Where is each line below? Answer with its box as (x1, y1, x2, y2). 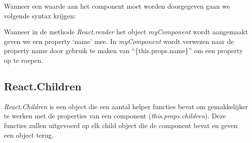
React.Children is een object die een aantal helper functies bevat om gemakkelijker (4, 101, 248, 111)
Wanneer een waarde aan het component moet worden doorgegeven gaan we (4, 1, 230, 11)
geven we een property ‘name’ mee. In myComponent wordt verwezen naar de (4, 36, 234, 46)
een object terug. (4, 129, 54, 140)
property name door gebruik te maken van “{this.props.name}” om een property (4, 45, 243, 56)
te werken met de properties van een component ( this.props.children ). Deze (4, 111, 226, 121)
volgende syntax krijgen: (4, 10, 76, 20)
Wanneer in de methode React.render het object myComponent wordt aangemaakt (4, 27, 248, 37)
